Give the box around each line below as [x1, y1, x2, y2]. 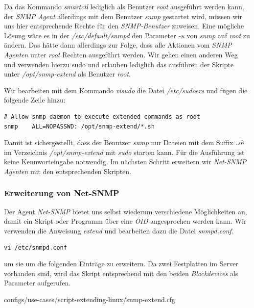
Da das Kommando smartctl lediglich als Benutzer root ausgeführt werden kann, [4, 1, 244, 11]
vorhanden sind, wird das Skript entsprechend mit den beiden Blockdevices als [4, 268, 238, 278]
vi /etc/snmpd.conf [4, 244, 67, 251]
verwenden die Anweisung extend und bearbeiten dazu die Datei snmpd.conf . [4, 225, 233, 235]
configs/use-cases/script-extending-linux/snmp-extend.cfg [4, 294, 176, 304]
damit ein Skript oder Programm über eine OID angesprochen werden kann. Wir [4, 216, 247, 226]
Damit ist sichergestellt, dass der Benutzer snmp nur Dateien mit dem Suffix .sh [4, 137, 244, 148]
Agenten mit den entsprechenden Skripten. [4, 166, 131, 176]
